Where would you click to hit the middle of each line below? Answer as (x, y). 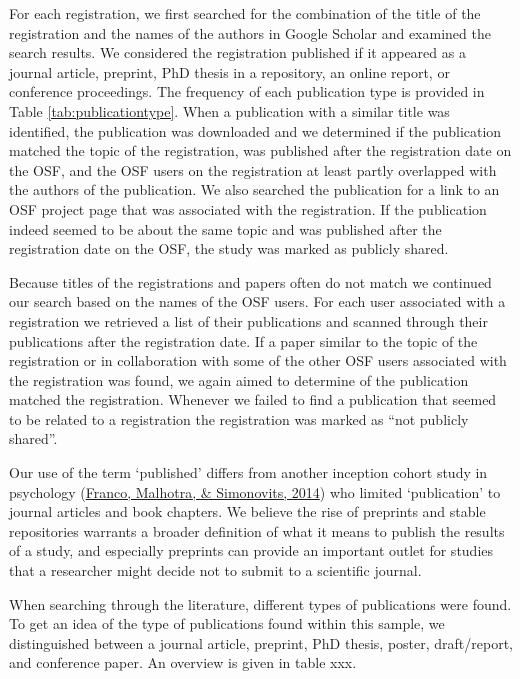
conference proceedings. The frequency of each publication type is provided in (247, 91)
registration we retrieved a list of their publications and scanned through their (248, 320)
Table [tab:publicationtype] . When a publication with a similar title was (229, 110)
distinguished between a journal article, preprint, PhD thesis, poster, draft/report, (261, 642)
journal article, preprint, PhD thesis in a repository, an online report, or (229, 71)
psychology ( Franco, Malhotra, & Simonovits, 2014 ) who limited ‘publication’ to (255, 491)
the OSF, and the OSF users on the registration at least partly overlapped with (253, 169)
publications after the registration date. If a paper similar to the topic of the (243, 340)
